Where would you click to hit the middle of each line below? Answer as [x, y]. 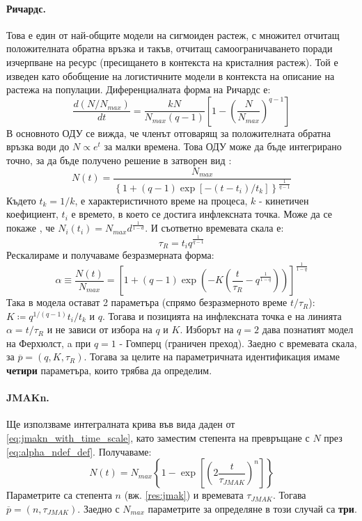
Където [21, 200]
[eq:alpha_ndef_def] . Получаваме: [79, 451]
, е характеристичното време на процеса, [161, 200]
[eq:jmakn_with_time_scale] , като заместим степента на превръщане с [158, 438]
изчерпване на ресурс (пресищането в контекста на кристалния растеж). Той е [172, 62]
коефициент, [32, 214]
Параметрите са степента [59, 495]
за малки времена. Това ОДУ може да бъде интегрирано [223, 146]
